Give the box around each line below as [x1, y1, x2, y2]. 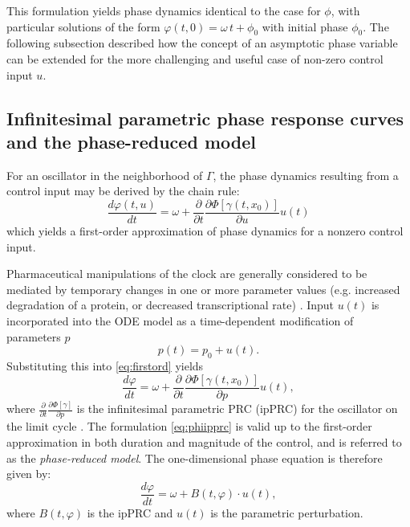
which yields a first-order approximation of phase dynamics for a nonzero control [6, 223, 404, 239]
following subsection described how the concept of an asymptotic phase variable [6, 35, 398, 51]
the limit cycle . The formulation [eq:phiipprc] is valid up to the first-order [6, 418, 372, 435]
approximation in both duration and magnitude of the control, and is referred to [6, 433, 402, 450]
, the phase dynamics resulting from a [213, 166, 399, 183]
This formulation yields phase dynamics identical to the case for [6, 2, 321, 18]
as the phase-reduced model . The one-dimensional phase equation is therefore [6, 449, 383, 466]
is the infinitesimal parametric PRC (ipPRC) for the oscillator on [76, 400, 398, 416]
